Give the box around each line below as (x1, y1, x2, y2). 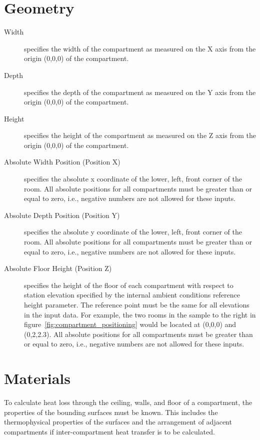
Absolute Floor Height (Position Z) (4, 263, 112, 273)
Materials (4, 368, 71, 388)
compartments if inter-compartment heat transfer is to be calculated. (4, 426, 215, 436)
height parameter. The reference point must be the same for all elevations (24, 299, 249, 309)
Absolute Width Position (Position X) (4, 156, 120, 167)
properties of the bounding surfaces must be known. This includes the (4, 406, 218, 417)
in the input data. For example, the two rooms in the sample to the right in (24, 309, 256, 319)
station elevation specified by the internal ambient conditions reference (24, 289, 240, 300)
